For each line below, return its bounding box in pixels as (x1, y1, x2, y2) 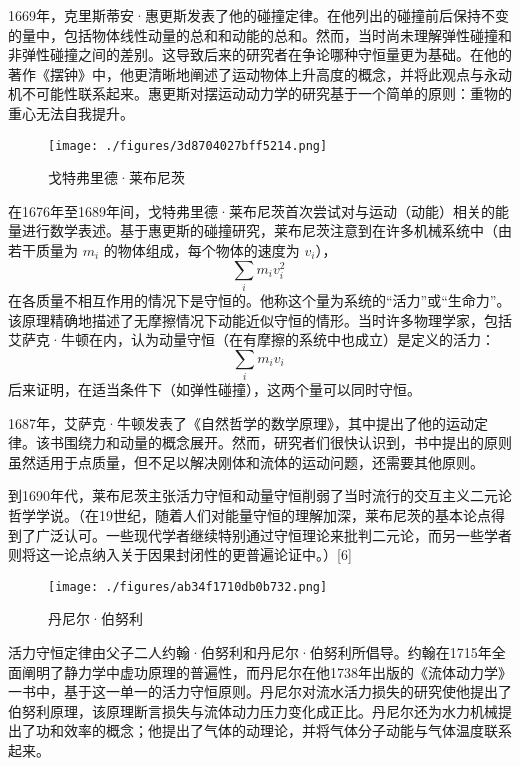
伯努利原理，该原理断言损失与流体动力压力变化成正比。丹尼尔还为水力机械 (8, 700, 498, 721)
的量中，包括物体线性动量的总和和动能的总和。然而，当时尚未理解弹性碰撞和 (8, 24, 512, 45)
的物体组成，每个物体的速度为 (103, 240, 300, 260)
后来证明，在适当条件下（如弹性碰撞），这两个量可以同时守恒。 (8, 379, 421, 400)
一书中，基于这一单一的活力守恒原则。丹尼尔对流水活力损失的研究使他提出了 (8, 681, 512, 702)
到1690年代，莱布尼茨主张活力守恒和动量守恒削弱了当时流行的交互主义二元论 (8, 485, 512, 506)
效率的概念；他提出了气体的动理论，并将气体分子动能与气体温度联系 (63, 720, 512, 741)
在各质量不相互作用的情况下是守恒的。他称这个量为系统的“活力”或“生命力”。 (8, 289, 511, 310)
